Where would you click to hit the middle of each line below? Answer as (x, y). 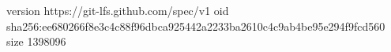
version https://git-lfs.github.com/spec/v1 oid (118, 10)
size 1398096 (36, 41)
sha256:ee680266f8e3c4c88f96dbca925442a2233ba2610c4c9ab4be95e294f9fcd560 (196, 26)
